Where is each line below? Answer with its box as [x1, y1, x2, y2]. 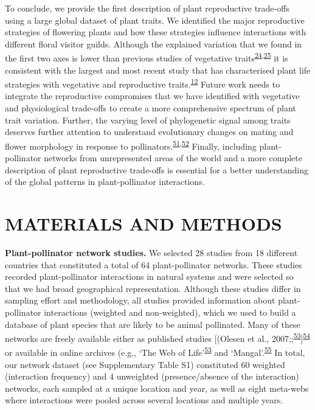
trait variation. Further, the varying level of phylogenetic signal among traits [5, 113, 291, 126]
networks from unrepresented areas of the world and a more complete [44, 151, 302, 164]
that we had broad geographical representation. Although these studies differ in [5, 282, 301, 294]
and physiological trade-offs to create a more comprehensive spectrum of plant [5, 102, 296, 114]
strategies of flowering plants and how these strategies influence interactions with [5, 26, 306, 38]
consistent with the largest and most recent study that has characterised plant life [5, 63, 311, 76]
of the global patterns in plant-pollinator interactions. [5, 175, 205, 188]
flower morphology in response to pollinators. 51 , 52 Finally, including [5, 137, 257, 152]
